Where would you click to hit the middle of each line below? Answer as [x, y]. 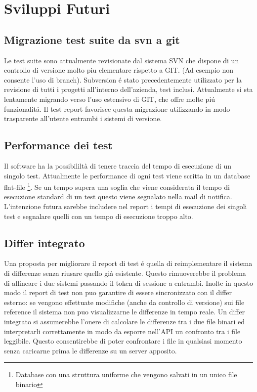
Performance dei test [58, 145]
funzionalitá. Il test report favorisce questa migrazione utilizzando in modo [117, 109]
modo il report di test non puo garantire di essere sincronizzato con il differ [118, 292]
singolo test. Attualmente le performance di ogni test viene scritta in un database [127, 175]
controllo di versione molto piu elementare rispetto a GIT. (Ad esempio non [119, 70]
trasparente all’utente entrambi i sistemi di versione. [83, 118]
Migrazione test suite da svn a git [92, 39]
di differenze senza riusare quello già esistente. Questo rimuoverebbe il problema [125, 273]
